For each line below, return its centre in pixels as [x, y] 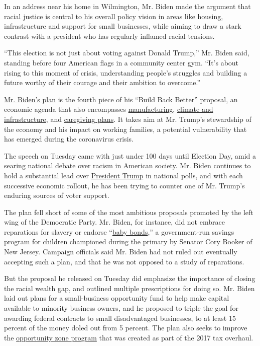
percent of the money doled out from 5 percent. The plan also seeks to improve [126, 328]
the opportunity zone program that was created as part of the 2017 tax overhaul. [129, 337]
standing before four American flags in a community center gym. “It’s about [121, 62]
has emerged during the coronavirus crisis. [69, 139]
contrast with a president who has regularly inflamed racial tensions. [109, 36]
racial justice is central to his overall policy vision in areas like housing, [114, 16]
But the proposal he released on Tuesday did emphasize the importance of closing [130, 278]
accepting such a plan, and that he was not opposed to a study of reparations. [124, 261]
